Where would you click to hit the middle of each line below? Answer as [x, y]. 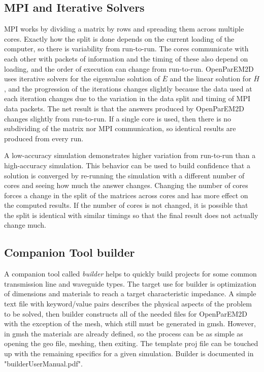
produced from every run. [44, 138]
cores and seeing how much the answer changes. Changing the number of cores [126, 185]
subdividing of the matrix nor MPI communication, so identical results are [120, 128]
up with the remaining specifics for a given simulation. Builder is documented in [129, 353]
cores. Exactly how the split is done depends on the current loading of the [119, 38]
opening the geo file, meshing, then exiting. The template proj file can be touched [131, 343]
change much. [25, 225]
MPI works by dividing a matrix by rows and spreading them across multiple [124, 29]
